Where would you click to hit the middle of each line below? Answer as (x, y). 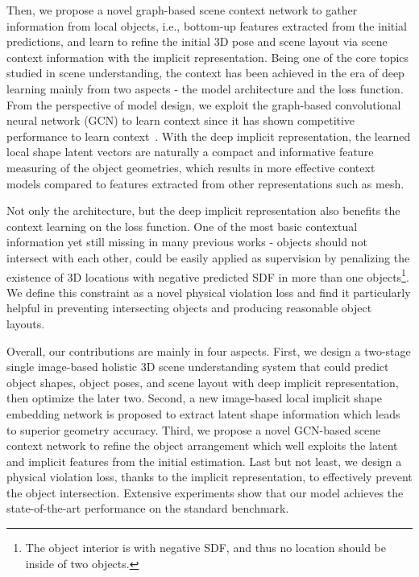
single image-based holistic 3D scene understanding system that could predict (198, 367)
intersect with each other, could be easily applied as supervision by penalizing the (208, 257)
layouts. (26, 323)
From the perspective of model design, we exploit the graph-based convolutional (204, 104)
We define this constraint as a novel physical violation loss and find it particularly (209, 292)
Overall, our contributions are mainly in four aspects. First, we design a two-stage (209, 350)
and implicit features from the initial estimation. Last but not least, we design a (204, 461)
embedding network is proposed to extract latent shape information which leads (203, 413)
